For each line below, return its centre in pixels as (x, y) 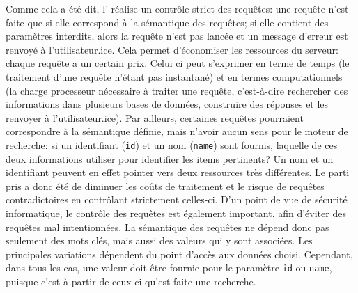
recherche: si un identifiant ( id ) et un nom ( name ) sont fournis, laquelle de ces (172, 144)
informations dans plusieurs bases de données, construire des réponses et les (167, 104)
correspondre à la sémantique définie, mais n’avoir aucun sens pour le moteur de (177, 131)
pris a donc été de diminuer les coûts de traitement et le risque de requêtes (165, 185)
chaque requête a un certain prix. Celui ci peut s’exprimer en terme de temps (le (178, 63)
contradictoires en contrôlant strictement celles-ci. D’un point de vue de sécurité (177, 199)
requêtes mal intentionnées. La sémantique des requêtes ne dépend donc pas (168, 227)
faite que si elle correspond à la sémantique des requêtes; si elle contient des (167, 22)
